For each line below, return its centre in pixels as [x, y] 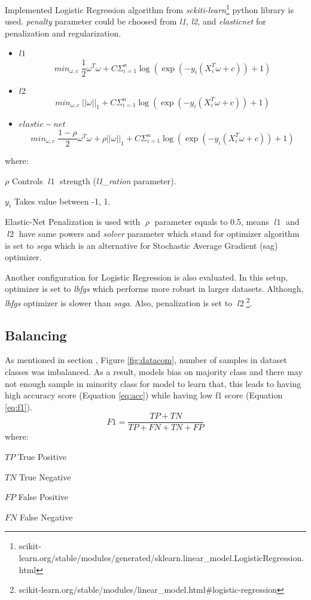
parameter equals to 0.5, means [212, 222]
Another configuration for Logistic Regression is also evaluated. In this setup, [147, 277]
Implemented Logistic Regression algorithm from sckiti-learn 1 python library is [149, 9]
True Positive [42, 456]
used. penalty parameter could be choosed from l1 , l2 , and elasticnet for [135, 21]
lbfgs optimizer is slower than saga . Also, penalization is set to [119, 302]
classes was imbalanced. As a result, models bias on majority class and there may [154, 371]
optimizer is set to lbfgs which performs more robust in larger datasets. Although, [154, 289]
